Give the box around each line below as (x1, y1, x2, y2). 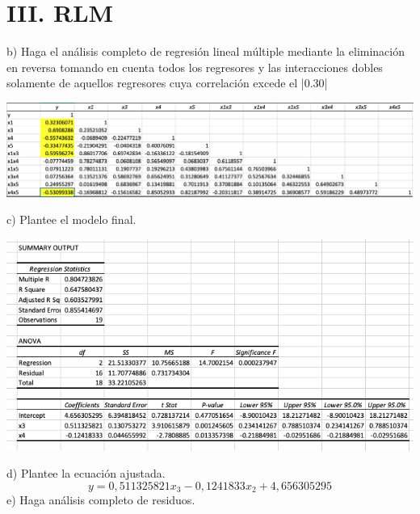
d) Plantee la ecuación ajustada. (6, 465, 166, 482)
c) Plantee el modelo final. (6, 211, 136, 228)
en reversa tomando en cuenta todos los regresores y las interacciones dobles (6, 58, 383, 75)
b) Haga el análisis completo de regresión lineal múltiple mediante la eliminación (6, 43, 405, 60)
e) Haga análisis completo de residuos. (6, 491, 195, 508)
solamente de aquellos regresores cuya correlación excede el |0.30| (6, 74, 328, 91)
